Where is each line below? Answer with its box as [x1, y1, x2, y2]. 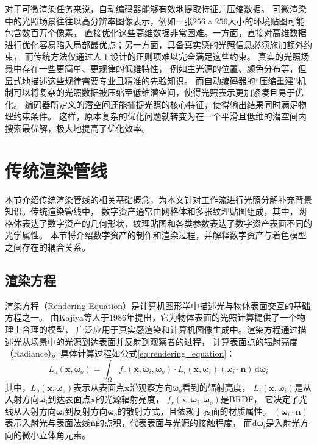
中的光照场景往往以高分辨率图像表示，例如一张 [5, 14, 193, 27]
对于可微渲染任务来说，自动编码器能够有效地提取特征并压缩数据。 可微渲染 [5, 2, 307, 15]
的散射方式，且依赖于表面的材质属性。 [117, 404, 271, 417]
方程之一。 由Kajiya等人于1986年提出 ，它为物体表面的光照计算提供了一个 [5, 311, 297, 324]
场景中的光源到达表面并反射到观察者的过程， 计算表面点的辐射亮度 [30, 335, 298, 347]
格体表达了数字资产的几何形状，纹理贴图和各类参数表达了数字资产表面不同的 [5, 216, 312, 229]
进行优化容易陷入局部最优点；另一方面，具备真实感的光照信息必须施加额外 [5, 38, 304, 51]
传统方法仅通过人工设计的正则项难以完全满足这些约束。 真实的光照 [33, 50, 301, 63]
